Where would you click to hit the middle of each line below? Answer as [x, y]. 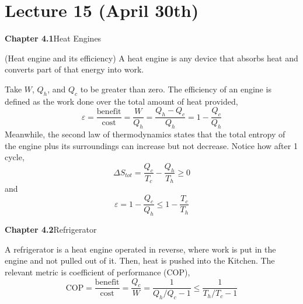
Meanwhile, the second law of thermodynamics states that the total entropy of [145, 134]
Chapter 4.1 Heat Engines [53, 38]
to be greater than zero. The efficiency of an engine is [176, 89]
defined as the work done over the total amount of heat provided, [121, 101]
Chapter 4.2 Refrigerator [51, 229]
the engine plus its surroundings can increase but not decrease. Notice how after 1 [151, 145]
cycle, [15, 157]
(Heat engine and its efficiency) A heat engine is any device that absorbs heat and [151, 58]
